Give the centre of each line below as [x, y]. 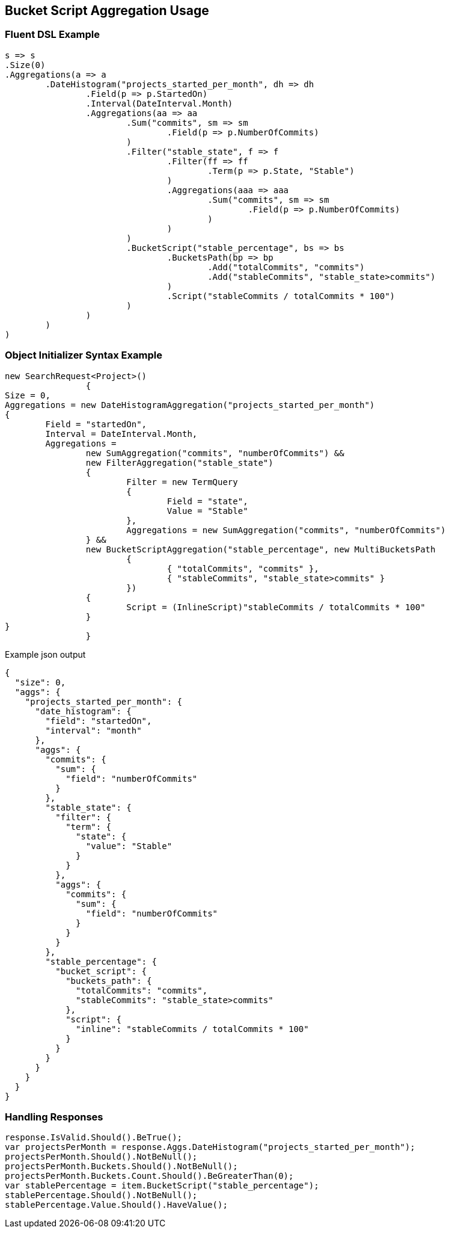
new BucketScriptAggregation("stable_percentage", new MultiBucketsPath [261, 549]
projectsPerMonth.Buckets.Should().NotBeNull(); [121, 1167]
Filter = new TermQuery [182, 482]
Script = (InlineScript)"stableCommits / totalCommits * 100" [276, 607]
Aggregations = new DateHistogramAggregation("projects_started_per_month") [190, 405]
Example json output [45, 654]
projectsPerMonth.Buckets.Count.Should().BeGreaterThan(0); [149, 1176]
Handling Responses [54, 1117]
